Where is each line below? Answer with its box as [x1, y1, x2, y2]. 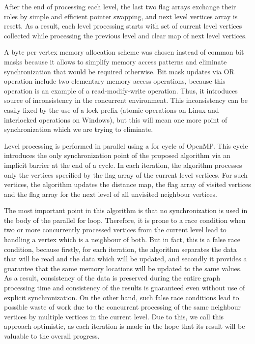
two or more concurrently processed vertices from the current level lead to [4, 224, 227, 235]
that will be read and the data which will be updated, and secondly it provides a [4, 253, 247, 264]
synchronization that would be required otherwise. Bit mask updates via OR [4, 66, 234, 76]
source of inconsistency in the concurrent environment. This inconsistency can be [4, 95, 248, 105]
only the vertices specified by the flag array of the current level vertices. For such [4, 169, 248, 180]
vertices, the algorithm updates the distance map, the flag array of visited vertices [4, 179, 251, 189]
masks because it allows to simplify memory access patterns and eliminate [4, 56, 227, 66]
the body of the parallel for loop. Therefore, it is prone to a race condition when [4, 215, 246, 225]
